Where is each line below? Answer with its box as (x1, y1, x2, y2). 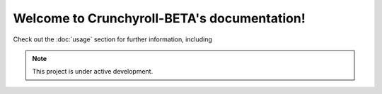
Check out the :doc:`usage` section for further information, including (13, 35, 212, 43)
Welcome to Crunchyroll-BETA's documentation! (13, 11, 306, 26)
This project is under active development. (32, 67, 154, 76)
